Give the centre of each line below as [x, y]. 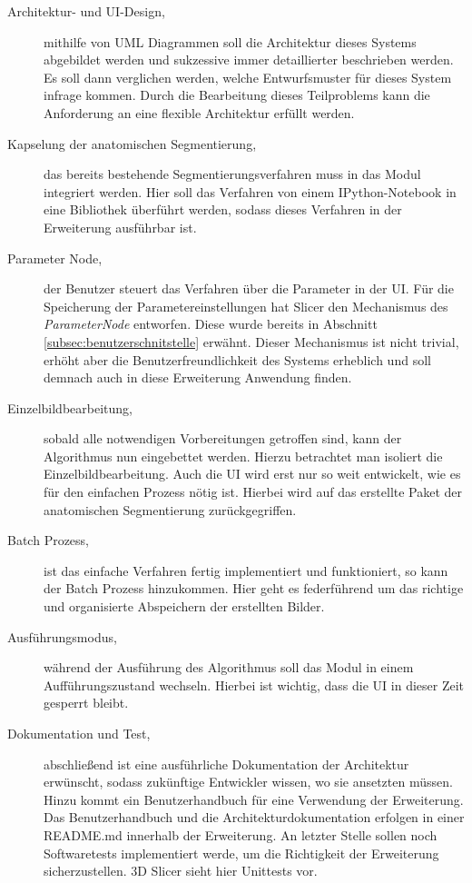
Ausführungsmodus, [62, 636]
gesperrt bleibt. [86, 703]
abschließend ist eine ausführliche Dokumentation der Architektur [226, 764]
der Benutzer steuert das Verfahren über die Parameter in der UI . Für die [249, 288]
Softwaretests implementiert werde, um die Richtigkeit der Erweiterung [241, 853]
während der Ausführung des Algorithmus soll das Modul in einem [229, 667]
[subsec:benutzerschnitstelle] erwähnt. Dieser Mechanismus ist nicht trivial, [251, 341]
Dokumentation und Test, [79, 733]
